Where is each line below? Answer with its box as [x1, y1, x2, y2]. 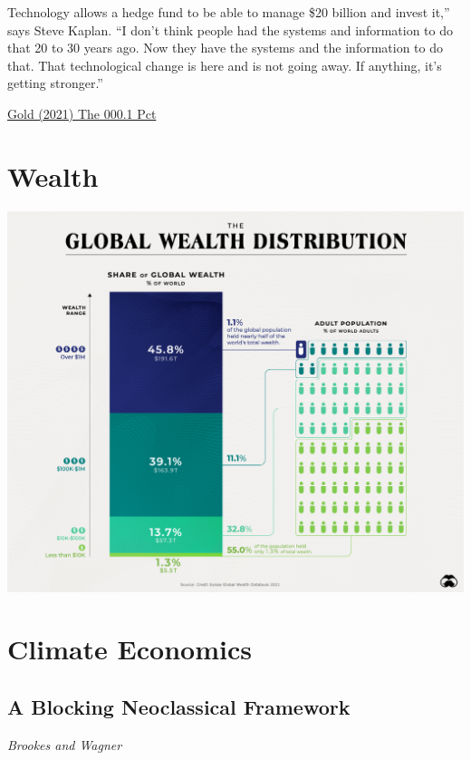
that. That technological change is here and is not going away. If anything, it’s [7, 55, 442, 74]
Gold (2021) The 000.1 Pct [7, 103, 157, 122]
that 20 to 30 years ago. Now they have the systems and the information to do [7, 38, 444, 57]
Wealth [7, 157, 99, 194]
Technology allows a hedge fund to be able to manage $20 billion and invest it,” [7, 3, 450, 21]
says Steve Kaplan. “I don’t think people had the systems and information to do [7, 20, 454, 39]
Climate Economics [7, 630, 252, 667]
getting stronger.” [7, 73, 103, 93]
